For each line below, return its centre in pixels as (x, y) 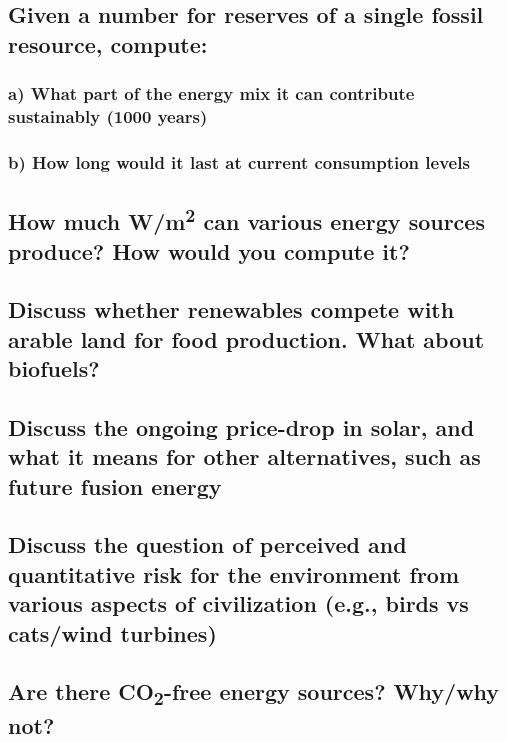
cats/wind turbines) (112, 632)
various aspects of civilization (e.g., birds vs (238, 603)
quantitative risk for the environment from (234, 573)
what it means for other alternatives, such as (244, 456)
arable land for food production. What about (246, 338)
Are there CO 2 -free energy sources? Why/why (254, 693)
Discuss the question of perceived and (207, 544)
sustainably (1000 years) (108, 116)
